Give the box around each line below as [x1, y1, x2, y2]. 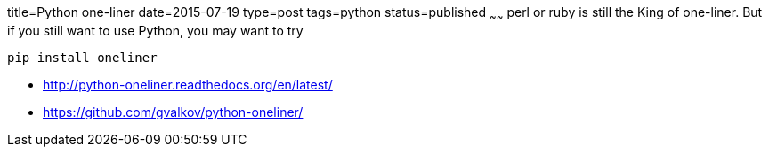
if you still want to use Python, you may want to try [7, 22, 304, 38]
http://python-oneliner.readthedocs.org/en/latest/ [43, 76, 333, 92]
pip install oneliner [7, 50, 158, 65]
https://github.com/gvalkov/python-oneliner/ [43, 104, 304, 119]
